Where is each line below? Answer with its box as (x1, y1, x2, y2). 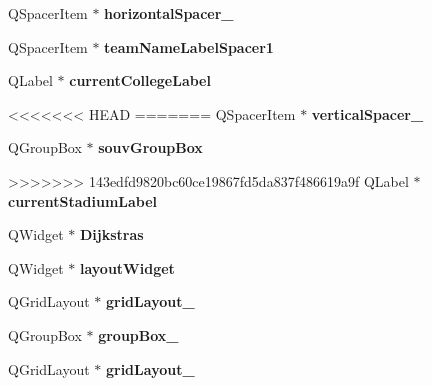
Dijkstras (79, 224, 144, 245)
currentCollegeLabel (69, 70, 211, 91)
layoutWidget (79, 257, 175, 278)
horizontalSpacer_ (104, 3, 234, 23)
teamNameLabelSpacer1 (104, 36, 274, 57)
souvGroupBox (98, 137, 203, 158)
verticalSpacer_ (311, 103, 424, 124)
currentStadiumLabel (8, 190, 158, 211)
